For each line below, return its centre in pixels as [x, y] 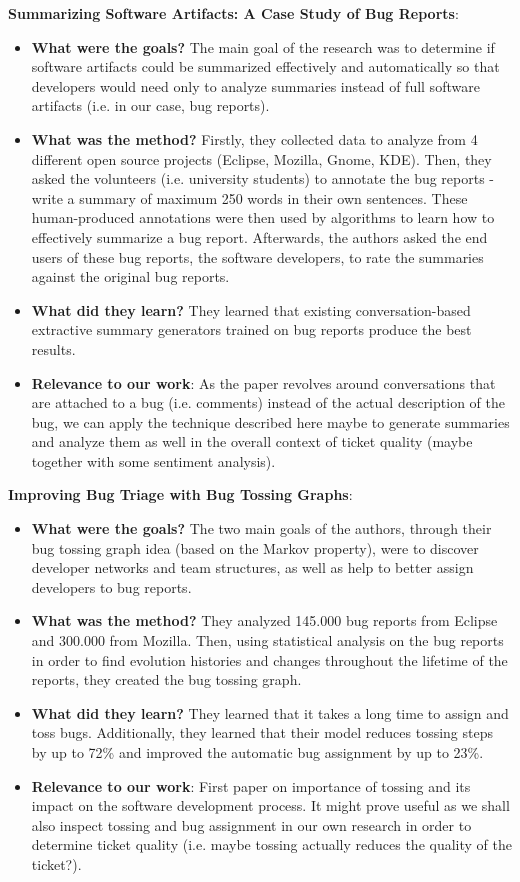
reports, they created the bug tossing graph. [166, 679]
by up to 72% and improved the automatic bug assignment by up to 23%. [257, 752]
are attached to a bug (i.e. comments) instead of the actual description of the [268, 402]
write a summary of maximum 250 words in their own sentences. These [249, 197]
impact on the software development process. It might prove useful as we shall [270, 805]
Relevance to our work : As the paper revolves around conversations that [263, 382]
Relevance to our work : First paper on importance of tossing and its [251, 785]
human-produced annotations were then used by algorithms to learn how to [263, 217]
